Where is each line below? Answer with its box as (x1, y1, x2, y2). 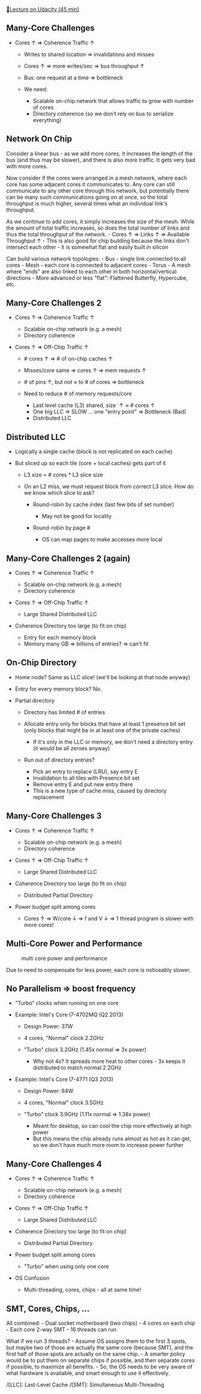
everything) (32, 116, 62, 123)
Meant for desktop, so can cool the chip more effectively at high (32, 1122, 192, 1130)
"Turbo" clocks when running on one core (14, 1000, 119, 1007)
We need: (23, 85, 48, 93)
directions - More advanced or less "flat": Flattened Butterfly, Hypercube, (6, 274, 188, 281)
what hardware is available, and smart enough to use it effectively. (6, 1369, 170, 1377)
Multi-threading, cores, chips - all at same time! (23, 1286, 142, 1294)
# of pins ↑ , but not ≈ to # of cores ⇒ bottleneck (23, 379, 145, 386)
